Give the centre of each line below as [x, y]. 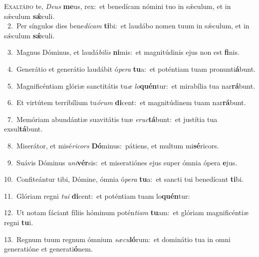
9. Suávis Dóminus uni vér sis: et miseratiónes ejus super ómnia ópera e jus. [122, 162]
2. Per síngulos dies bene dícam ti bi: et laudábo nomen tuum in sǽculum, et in [128, 26]
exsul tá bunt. [23, 129]
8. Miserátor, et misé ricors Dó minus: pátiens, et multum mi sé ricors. [113, 145]
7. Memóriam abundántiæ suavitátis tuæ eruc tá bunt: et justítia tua [112, 119]
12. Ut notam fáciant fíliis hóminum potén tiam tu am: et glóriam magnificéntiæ [126, 212]
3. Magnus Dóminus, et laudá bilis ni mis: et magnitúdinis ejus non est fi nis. [123, 52]
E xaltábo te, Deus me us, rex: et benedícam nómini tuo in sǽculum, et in [118, 6]
